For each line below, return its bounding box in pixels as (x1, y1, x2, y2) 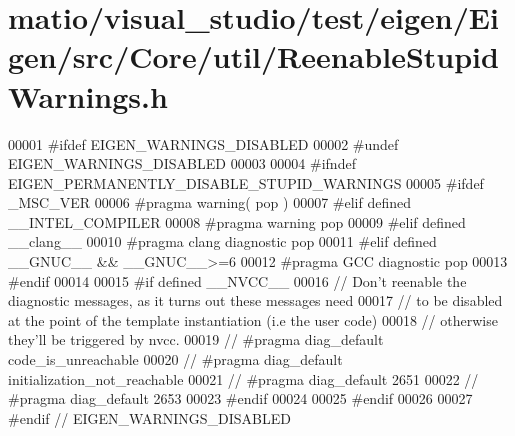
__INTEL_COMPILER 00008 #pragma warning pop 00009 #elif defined (8, 211, 466, 232)
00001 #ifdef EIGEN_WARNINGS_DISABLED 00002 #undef (8, 133, 399, 154)
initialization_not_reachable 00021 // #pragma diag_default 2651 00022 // (8, 368, 479, 389)
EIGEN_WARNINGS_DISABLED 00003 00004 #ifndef (8, 153, 356, 174)
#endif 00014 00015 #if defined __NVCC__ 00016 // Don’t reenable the (8, 270, 467, 291)
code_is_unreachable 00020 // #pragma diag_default (8, 349, 343, 370)
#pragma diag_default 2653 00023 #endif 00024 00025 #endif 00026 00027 (8, 388, 473, 409)
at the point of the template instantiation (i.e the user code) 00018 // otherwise (8, 309, 498, 330)
